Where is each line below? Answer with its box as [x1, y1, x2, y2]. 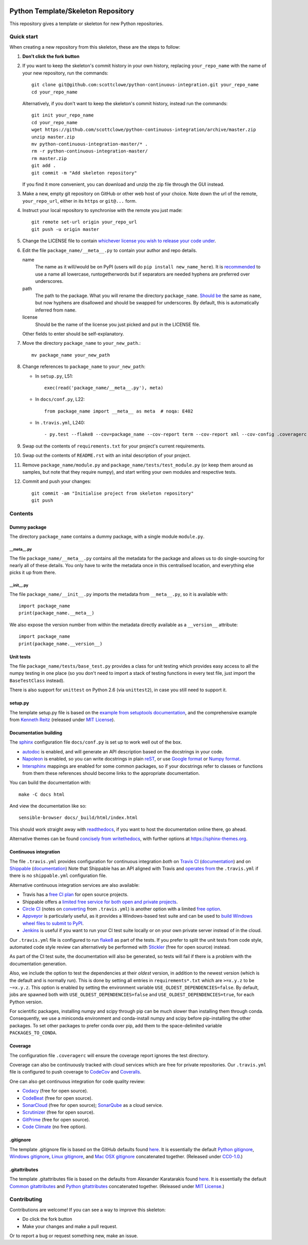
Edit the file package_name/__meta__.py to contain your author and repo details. [22, 247, 197, 254]
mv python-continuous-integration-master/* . [31, 141, 148, 147]
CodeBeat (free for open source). [22, 1095, 93, 1101]
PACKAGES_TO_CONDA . [9, 1029, 57, 1036]
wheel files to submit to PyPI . [22, 920, 84, 926]
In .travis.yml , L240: [35, 420, 85, 426]
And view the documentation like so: [9, 803, 87, 809]
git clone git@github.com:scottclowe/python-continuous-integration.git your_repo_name [31, 82, 259, 88]
